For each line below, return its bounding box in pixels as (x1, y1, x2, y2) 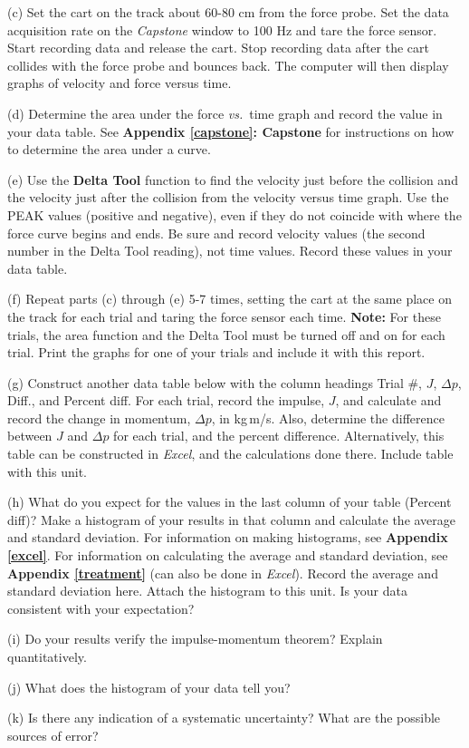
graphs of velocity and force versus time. (7, 73, 232, 92)
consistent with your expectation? (7, 598, 195, 617)
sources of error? (7, 725, 99, 744)
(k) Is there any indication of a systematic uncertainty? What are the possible (7, 708, 441, 727)
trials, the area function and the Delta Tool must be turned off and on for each (7, 325, 445, 344)
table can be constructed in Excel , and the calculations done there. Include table (7, 444, 454, 463)
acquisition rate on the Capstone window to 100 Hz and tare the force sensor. (7, 20, 437, 39)
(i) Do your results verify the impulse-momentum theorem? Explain (7, 629, 383, 648)
